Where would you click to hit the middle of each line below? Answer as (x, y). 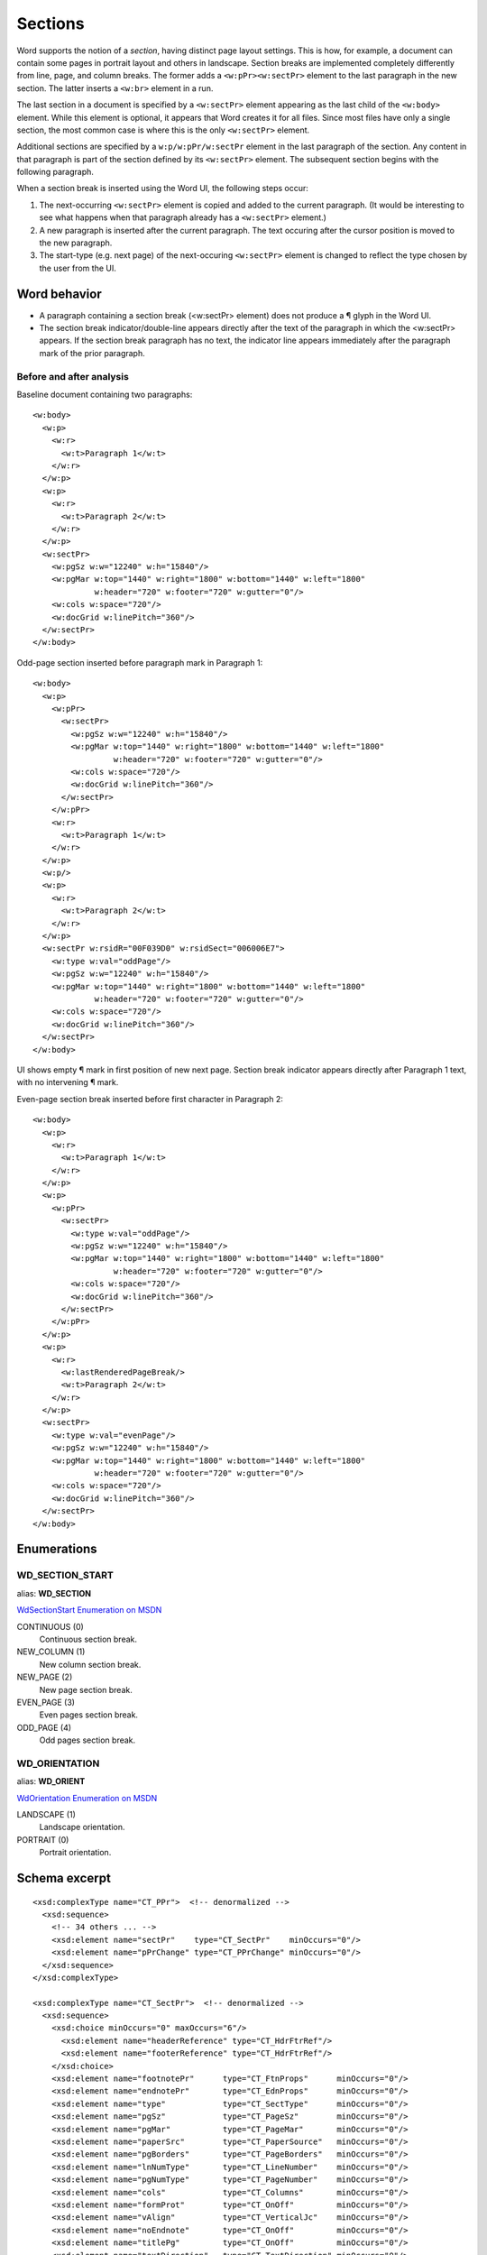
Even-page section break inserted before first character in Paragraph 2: (150, 1099)
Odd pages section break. (87, 1740)
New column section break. (90, 1664)
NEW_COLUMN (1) (51, 1652)
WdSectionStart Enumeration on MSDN (89, 1610)
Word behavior (60, 294)
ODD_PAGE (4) (44, 1727)
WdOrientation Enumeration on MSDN (87, 1798)
